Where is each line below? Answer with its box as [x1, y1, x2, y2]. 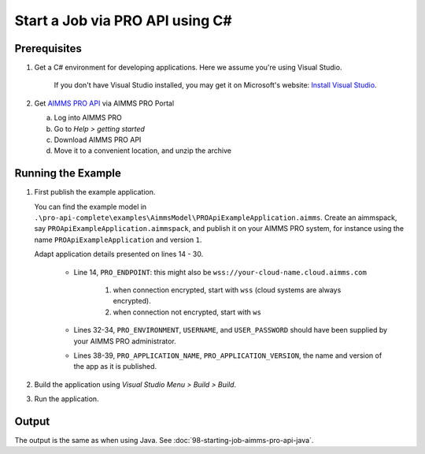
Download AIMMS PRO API [54, 135, 142, 145]
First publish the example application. [34, 188, 156, 197]
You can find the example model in [34, 202, 147, 211]
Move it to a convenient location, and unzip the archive [54, 146, 232, 155]
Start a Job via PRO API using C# [14, 12, 232, 29]
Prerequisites [14, 42, 82, 55]
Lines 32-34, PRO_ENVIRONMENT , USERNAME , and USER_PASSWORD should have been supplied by [73, 326, 388, 335]
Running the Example [14, 166, 122, 180]
